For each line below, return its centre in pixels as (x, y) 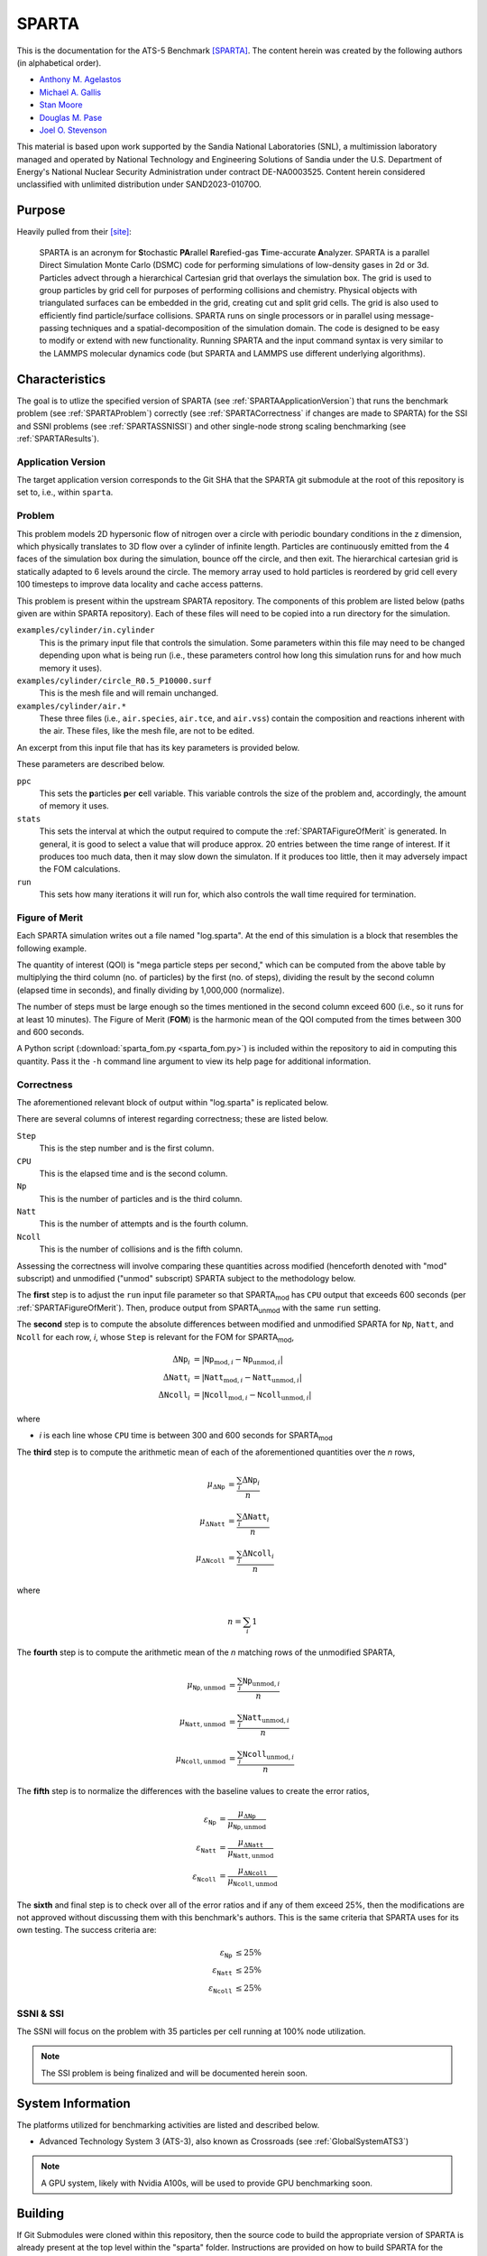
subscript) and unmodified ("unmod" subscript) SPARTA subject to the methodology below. (186, 1279)
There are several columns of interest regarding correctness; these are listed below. (172, 1119)
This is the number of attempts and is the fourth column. (144, 1224)
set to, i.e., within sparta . (65, 493)
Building (41, 2213)
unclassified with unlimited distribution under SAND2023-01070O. (139, 184)
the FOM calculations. (80, 869)
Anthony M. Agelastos (80, 79)
